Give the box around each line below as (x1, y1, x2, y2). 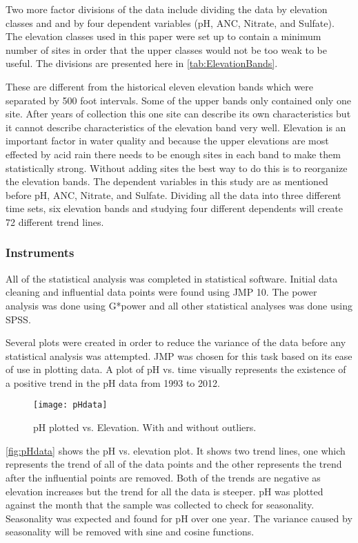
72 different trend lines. (6, 214, 104, 229)
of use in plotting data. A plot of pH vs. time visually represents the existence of (6, 362, 346, 377)
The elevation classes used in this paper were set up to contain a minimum (6, 29, 321, 44)
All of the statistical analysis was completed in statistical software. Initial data (6, 271, 338, 285)
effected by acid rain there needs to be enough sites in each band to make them (6, 146, 341, 161)
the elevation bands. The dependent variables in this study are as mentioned (6, 174, 328, 189)
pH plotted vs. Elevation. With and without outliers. (33, 420, 257, 435)
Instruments (6, 244, 74, 261)
